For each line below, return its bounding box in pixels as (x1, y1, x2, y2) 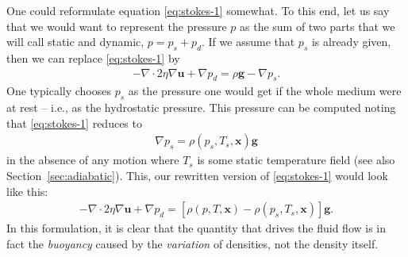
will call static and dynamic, (6, 33, 144, 50)
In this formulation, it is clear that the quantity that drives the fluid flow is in (6, 220, 387, 236)
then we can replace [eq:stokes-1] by (6, 49, 180, 66)
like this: (6, 182, 48, 199)
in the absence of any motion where (6, 152, 179, 168)
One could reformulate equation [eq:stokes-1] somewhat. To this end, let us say (6, 2, 390, 18)
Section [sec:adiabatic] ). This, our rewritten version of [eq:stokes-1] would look (6, 167, 388, 184)
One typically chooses (6, 82, 111, 99)
